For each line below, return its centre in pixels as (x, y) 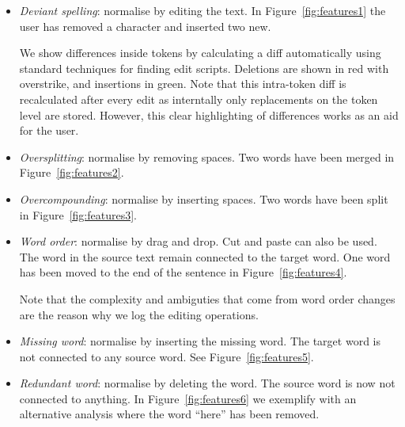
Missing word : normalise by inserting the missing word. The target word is (200, 341)
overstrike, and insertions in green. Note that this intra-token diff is (183, 84)
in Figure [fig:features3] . (78, 214)
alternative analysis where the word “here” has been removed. (169, 414)
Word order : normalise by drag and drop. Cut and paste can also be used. (198, 241)
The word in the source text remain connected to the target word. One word (205, 256)
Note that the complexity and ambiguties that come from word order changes (207, 298)
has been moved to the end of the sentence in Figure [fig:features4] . (183, 272)
